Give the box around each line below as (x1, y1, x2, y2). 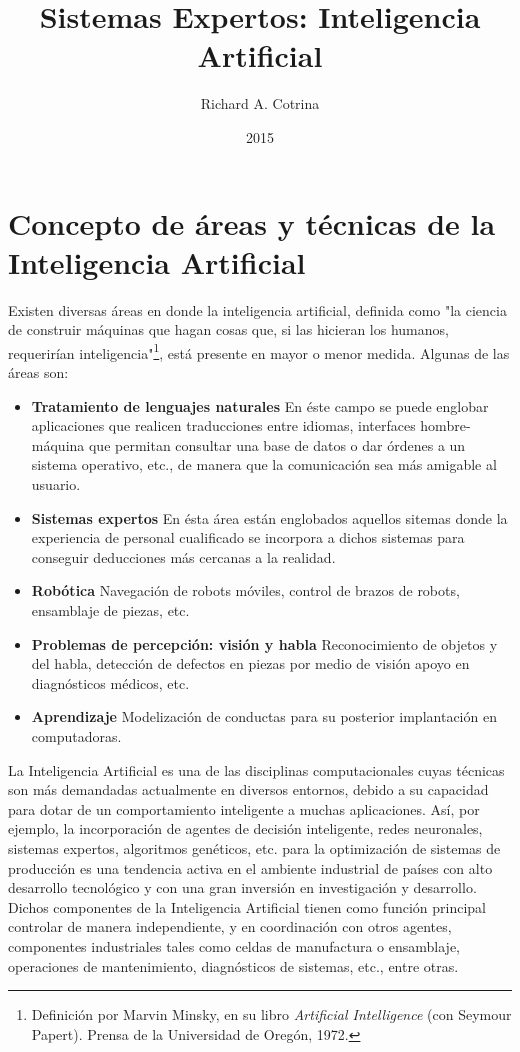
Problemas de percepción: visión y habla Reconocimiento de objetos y (31, 633, 498, 654)
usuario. (31, 474, 81, 495)
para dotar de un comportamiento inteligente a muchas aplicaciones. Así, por (8, 798, 480, 819)
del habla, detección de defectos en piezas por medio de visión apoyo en (31, 653, 470, 674)
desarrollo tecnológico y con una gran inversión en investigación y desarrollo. (8, 877, 477, 898)
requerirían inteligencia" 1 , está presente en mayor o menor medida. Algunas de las (8, 339, 510, 363)
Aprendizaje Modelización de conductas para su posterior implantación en (31, 706, 497, 727)
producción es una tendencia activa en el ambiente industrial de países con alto (8, 857, 493, 878)
